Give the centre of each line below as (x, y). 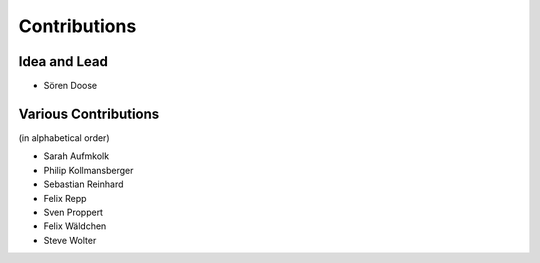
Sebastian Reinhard (83, 184)
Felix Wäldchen (75, 226)
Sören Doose (70, 86)
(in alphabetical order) (64, 137)
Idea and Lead (63, 61)
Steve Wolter (70, 240)
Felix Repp (65, 198)
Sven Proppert (73, 212)
